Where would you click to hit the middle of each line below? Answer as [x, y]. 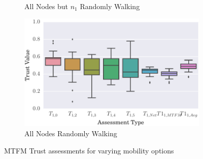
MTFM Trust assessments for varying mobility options [89, 150]
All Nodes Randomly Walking [71, 133]
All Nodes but [46, 6]
